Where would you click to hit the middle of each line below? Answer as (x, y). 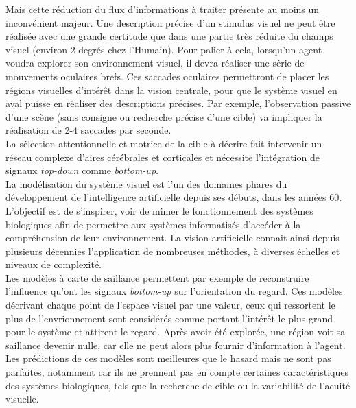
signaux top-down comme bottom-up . (82, 170)
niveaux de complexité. (54, 264)
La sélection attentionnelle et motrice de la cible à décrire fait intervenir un (164, 143)
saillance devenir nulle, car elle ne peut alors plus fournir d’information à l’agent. (176, 345)
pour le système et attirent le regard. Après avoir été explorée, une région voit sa (176, 332)
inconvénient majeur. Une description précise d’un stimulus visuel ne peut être (170, 22)
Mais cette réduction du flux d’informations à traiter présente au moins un (163, 9)
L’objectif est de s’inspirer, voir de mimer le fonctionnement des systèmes (159, 210)
